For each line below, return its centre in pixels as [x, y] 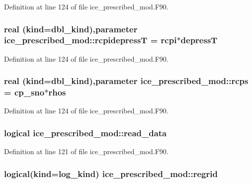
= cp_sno [24, 92]
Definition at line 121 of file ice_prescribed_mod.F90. [86, 151]
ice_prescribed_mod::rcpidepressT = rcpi [90, 40]
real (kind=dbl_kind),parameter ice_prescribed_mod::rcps [126, 81]
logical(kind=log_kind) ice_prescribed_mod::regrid [111, 173]
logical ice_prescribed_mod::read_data [85, 133]
